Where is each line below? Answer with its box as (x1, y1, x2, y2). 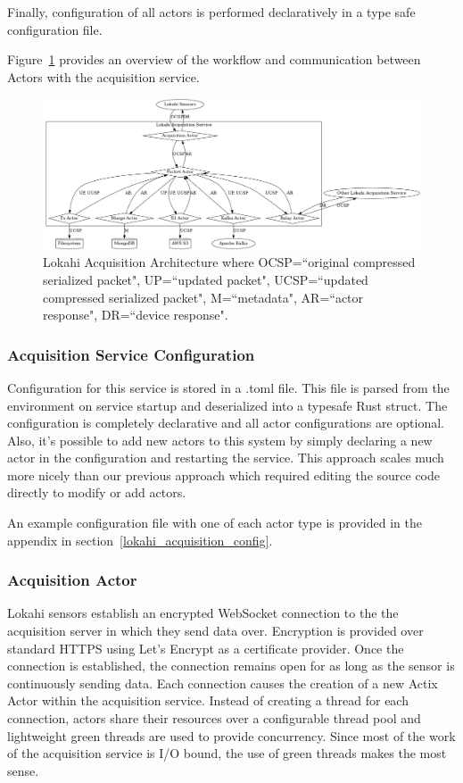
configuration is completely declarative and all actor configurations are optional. (7, 413, 444, 432)
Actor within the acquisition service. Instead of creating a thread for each (7, 691, 409, 710)
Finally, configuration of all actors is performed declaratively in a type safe (7, 3, 416, 21)
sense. (7, 761, 39, 779)
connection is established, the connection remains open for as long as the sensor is (7, 656, 455, 675)
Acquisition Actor (7, 569, 137, 591)
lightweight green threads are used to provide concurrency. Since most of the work (7, 726, 456, 745)
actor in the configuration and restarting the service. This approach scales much (7, 448, 444, 467)
